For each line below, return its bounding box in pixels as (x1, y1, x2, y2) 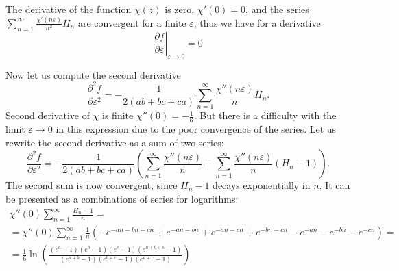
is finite (102, 108, 134, 122)
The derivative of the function (5, 2, 132, 16)
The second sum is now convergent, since (5, 178, 178, 192)
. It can (319, 178, 350, 192)
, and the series (245, 2, 309, 16)
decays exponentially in (213, 178, 311, 192)
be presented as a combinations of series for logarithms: (5, 192, 239, 206)
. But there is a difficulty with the (193, 108, 337, 122)
